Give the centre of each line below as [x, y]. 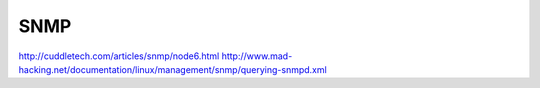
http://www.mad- [257, 56]
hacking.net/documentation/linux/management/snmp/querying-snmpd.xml [172, 69]
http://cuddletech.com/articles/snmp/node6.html [119, 56]
